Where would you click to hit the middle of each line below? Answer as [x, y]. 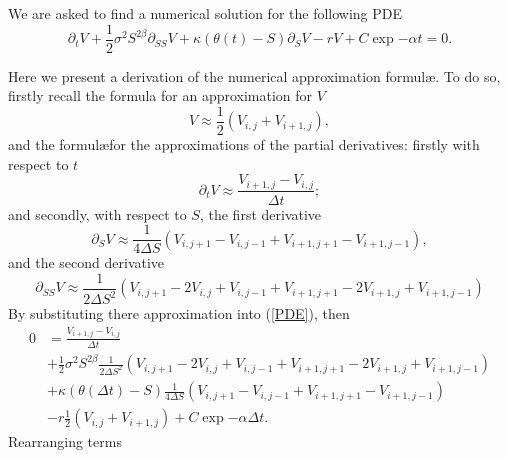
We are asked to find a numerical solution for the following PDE [205, 13]
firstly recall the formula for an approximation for [160, 95]
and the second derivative [86, 262]
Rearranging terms [65, 441]
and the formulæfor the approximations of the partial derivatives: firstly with [244, 143]
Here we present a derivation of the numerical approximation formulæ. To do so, [254, 75]
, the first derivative [260, 213]
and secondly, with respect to [97, 213]
